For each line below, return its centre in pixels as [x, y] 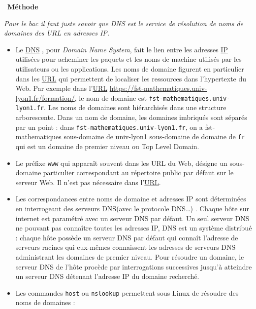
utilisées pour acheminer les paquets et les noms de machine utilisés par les [128, 59]
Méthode [23, 6]
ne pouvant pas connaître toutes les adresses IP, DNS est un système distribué [134, 228]
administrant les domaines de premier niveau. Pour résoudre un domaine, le [130, 256]
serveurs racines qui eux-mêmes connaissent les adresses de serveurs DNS [126, 247]
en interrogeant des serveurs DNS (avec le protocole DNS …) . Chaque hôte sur [132, 208]
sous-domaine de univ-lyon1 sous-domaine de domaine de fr [154, 136]
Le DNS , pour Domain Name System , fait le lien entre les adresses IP [122, 49]
